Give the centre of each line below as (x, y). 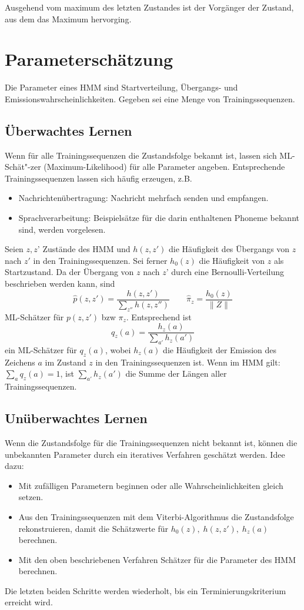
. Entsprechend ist (159, 316)
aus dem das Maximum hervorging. (68, 19)
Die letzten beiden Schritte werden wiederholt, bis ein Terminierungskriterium (146, 590)
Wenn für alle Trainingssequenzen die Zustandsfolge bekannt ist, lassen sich (141, 155)
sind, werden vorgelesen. (62, 229)
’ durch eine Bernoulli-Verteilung (225, 272)
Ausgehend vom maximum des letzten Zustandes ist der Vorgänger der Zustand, (149, 7)
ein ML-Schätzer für (41, 349)
